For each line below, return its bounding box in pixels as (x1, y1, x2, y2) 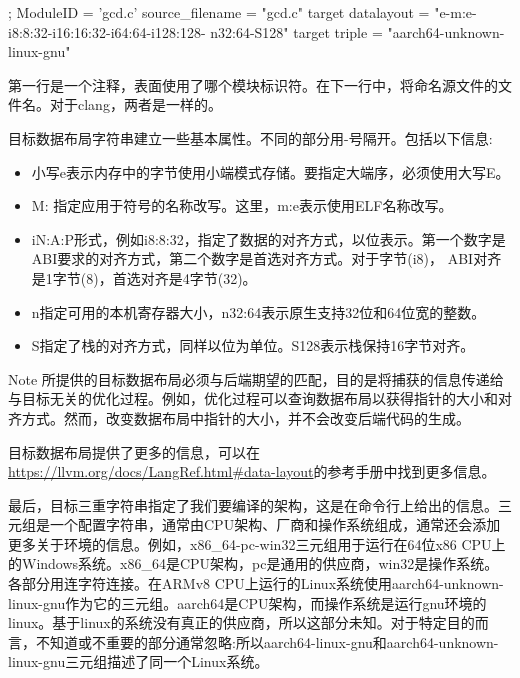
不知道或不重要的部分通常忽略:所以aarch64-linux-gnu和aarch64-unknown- (35, 631, 499, 652)
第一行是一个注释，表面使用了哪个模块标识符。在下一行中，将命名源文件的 (8, 74, 498, 95)
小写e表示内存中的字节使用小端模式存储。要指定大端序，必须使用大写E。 (31, 161, 510, 182)
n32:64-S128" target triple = (210, 21, 383, 42)
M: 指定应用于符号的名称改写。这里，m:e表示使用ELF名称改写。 (31, 195, 453, 216)
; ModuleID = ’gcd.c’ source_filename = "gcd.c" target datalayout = (8, 2, 430, 22)
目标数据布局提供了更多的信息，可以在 (8, 441, 260, 462)
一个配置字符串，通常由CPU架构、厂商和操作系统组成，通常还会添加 (49, 514, 501, 535)
